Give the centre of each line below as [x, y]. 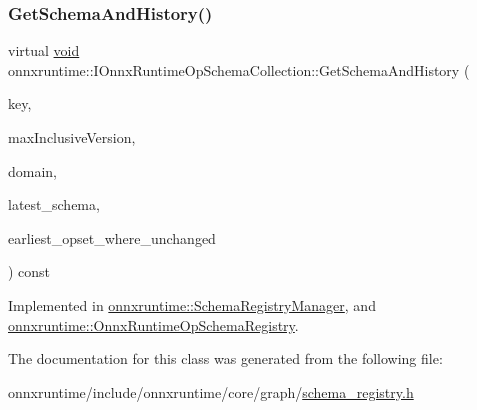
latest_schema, [54, 204]
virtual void [44, 50]
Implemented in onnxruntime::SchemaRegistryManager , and [192, 304]
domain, [33, 170]
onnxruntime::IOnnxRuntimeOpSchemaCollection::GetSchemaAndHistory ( [239, 69]
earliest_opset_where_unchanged [112, 237]
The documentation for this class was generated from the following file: [225, 358]
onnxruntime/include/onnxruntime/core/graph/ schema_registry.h [211, 391]
